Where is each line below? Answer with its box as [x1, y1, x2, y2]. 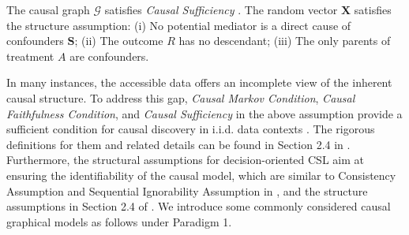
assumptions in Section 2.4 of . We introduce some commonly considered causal [6, 198, 391, 214]
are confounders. [69, 47, 149, 64]
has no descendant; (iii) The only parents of [178, 32, 391, 49]
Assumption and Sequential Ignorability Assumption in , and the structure [6, 182, 368, 199]
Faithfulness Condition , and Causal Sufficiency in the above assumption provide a [6, 105, 403, 121]
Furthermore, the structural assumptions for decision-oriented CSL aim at [6, 151, 364, 168]
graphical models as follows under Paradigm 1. [6, 213, 232, 229]
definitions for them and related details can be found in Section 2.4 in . [6, 136, 351, 152]
